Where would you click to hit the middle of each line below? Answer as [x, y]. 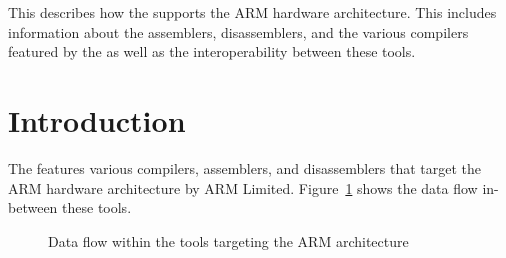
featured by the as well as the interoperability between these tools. [212, 51]
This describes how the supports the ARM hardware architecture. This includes [252, 12]
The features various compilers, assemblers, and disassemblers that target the [245, 167]
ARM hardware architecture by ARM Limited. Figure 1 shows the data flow [243, 187]
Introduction [97, 119]
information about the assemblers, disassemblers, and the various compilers [238, 31]
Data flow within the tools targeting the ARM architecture [228, 240]
